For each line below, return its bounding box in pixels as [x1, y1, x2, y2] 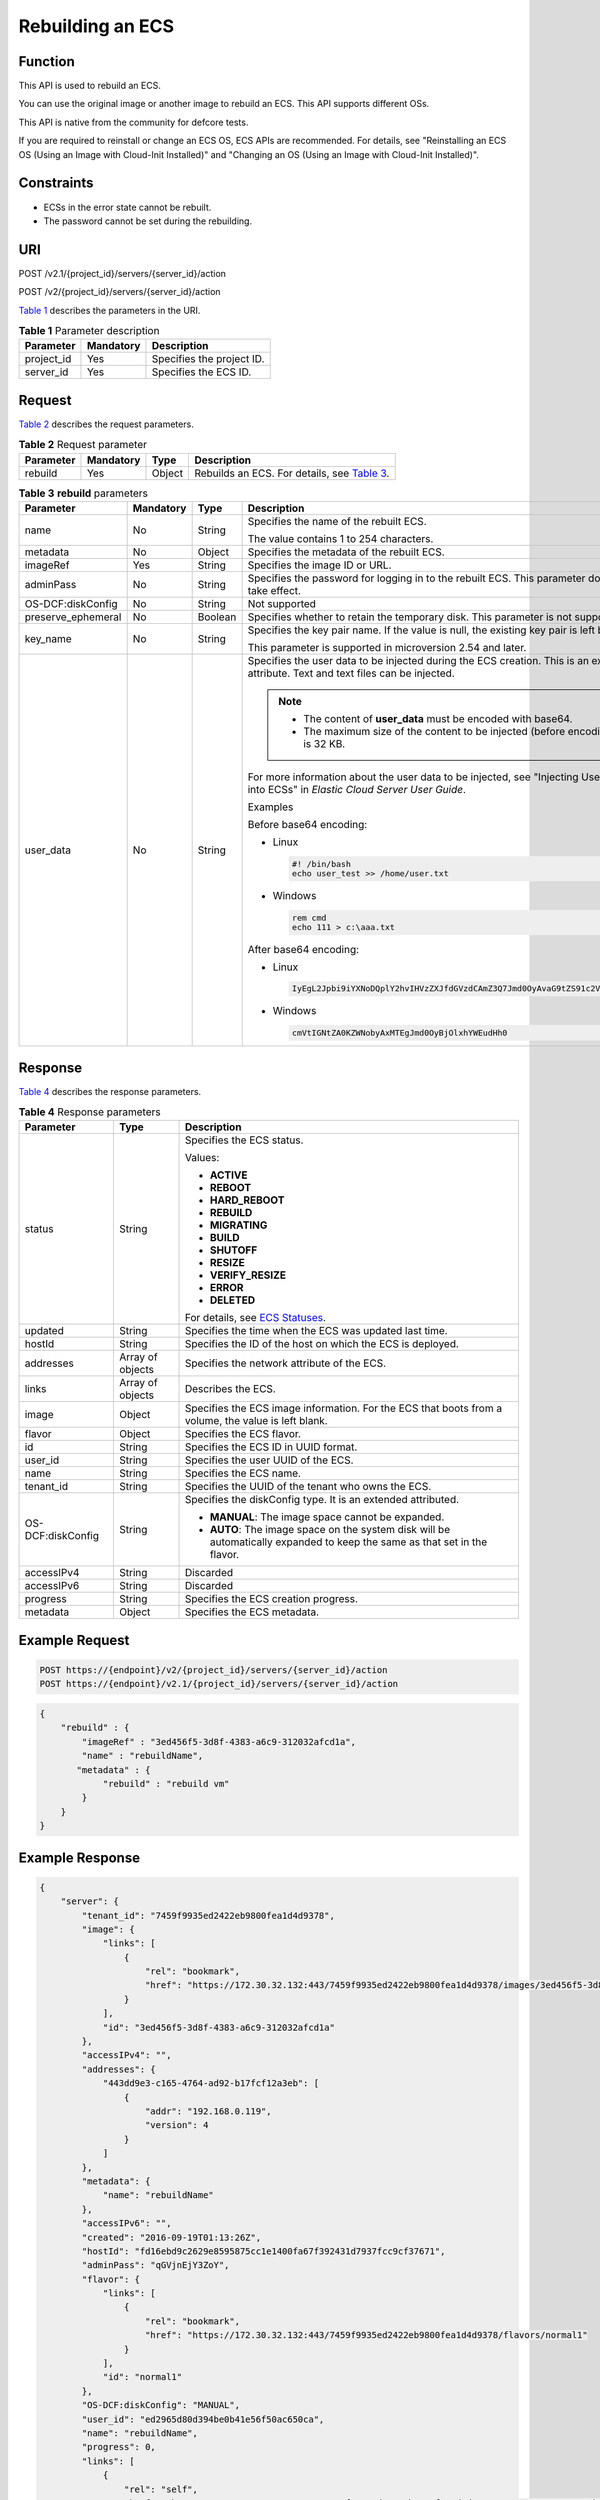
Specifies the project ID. [151, 352, 265, 366]
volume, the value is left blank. [184, 1414, 329, 1428]
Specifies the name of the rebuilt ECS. [247, 515, 427, 529]
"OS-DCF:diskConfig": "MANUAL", [81, 2400, 240, 2411]
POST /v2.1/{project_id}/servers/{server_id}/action [18, 267, 227, 279]
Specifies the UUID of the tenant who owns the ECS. [184, 1480, 432, 1494]
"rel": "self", [123, 2483, 199, 2495]
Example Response [18, 1849, 140, 1866]
